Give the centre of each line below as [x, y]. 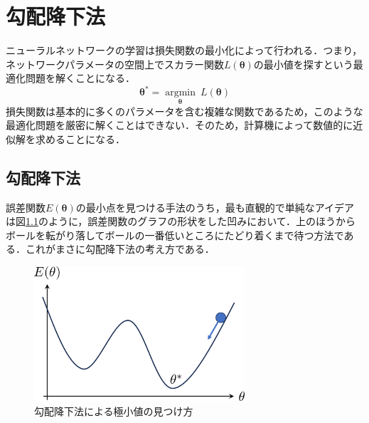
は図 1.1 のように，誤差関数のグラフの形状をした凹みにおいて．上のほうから [181, 221]
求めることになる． [80, 139]
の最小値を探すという [303, 64]
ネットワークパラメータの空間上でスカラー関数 [115, 64]
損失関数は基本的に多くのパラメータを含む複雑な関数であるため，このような [184, 111]
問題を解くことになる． [80, 78]
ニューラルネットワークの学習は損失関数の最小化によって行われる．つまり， [184, 50]
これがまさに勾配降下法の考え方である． [120, 249]
